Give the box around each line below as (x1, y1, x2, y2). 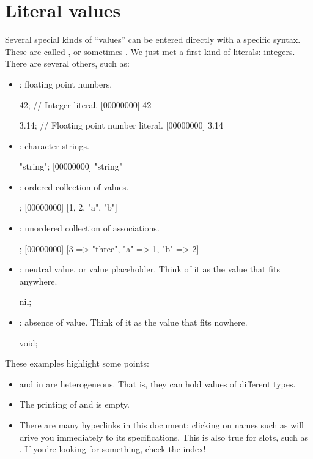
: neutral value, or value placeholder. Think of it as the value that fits (19, 263, 280, 275)
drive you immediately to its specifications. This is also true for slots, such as (19, 430, 308, 443)
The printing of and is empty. (19, 398, 130, 411)
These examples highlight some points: (5, 357, 149, 370)
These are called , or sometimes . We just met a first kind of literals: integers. (5, 45, 295, 58)
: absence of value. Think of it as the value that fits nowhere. (19, 316, 248, 329)
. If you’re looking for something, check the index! (19, 442, 206, 455)
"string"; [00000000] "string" (19, 160, 122, 173)
